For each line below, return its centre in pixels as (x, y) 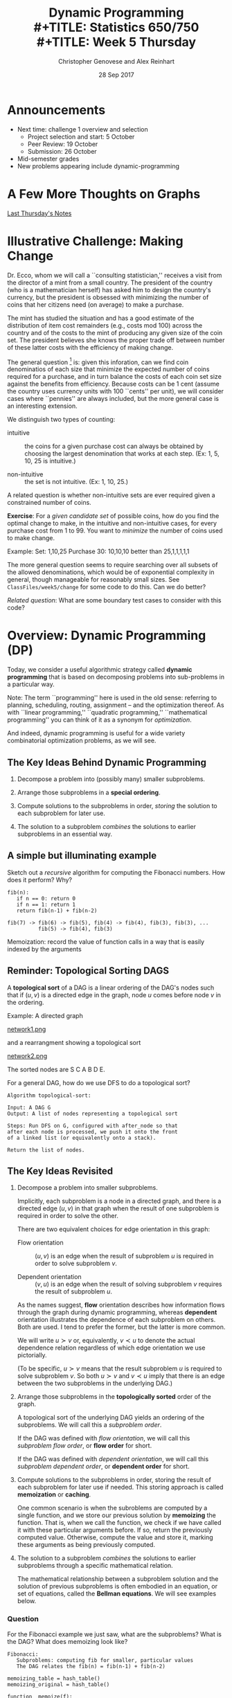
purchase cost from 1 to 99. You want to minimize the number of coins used (115, 530)
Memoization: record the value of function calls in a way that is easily (106, 941)
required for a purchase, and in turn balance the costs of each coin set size (114, 377)
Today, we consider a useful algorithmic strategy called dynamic (100, 670)
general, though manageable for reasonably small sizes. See (93, 580)
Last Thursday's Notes (39, 213)
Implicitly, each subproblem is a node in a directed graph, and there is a (119, 1201)
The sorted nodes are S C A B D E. (56, 1069)
